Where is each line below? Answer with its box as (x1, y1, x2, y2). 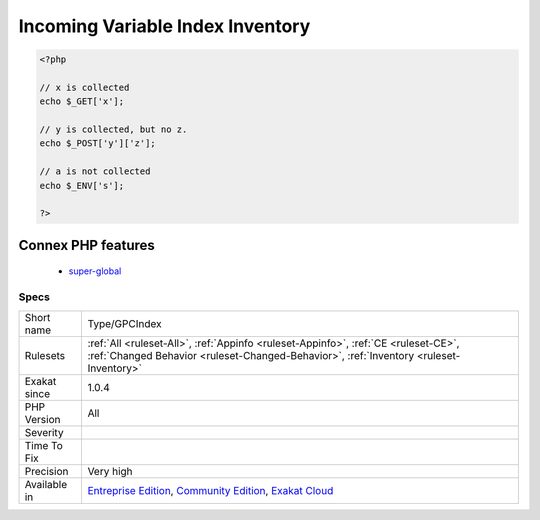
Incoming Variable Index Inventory (18, 15, 311, 37)
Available (24, 477, 68, 491)
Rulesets (24, 348, 65, 362)
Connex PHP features (18, 236, 155, 254)
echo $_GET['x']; (39, 96, 125, 107)
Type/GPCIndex (87, 316, 162, 330)
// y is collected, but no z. (39, 124, 188, 135)
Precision (24, 464, 69, 478)
